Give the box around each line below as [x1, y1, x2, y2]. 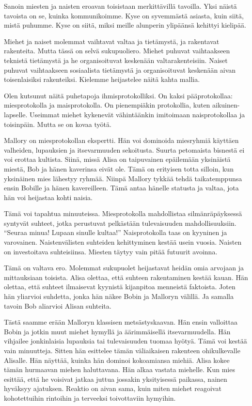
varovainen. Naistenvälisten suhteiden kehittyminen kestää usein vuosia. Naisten [4, 237, 242, 247]
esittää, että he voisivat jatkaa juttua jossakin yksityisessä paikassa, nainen [4, 374, 227, 384]
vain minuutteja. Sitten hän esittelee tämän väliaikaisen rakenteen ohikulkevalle [4, 345, 240, 355]
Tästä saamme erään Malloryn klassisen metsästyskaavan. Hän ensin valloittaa [4, 317, 237, 327]
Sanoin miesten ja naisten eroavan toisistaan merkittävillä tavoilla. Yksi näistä [4, 1, 237, 11]
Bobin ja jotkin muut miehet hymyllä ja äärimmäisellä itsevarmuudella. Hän [4, 326, 231, 336]
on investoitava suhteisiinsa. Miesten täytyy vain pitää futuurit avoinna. [4, 246, 218, 256]
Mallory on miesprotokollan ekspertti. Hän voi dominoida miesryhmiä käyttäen [4, 135, 239, 145]
